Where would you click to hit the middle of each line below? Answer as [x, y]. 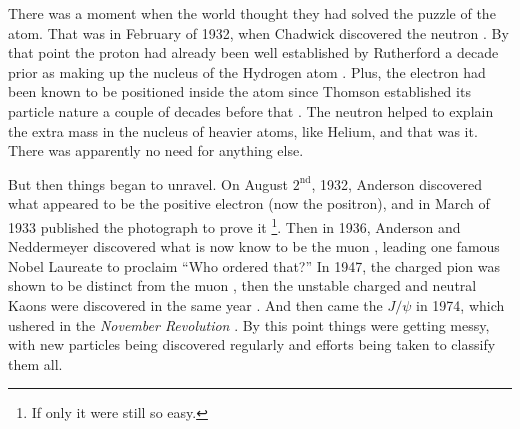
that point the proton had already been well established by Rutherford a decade [253, 52]
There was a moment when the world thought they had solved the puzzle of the [252, 13]
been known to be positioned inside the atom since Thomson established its [239, 91]
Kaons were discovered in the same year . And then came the [195, 304]
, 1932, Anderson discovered [396, 183]
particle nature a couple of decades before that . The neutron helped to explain [251, 110]
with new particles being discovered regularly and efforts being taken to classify [252, 344]
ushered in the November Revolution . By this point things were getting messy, [249, 324]
